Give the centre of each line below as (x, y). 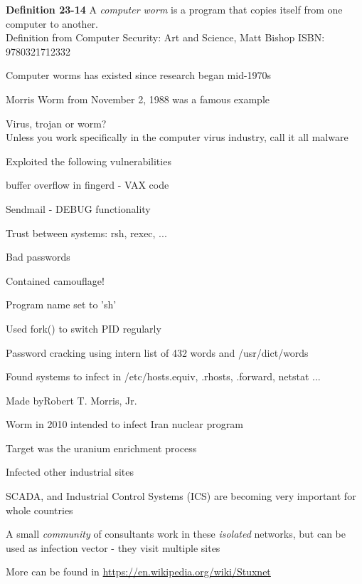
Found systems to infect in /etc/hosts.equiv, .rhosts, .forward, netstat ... (163, 376)
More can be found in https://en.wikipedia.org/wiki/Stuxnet (138, 572)
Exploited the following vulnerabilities (89, 161)
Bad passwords (38, 257)
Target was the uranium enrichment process (101, 448)
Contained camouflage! (55, 280)
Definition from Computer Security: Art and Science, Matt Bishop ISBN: (165, 37)
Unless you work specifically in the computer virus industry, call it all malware (177, 137)
